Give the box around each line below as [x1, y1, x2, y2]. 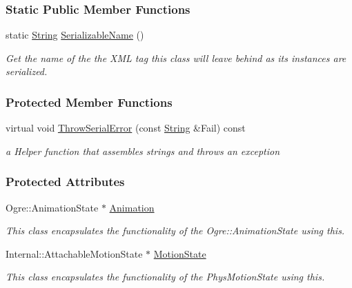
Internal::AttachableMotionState [6, 246, 143, 260]
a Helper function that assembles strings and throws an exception [6, 143, 280, 158]
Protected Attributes [6, 173, 125, 190]
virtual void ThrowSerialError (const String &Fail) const [6, 121, 246, 135]
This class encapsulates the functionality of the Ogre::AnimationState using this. [6, 223, 345, 238]
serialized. [6, 64, 48, 79]
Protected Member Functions [6, 93, 173, 110]
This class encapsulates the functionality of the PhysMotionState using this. [6, 269, 325, 284]
